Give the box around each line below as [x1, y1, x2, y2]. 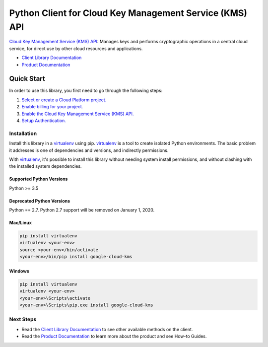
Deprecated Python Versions [9, 198, 70, 204]
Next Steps [9, 316, 37, 323]
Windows [9, 268, 29, 274]
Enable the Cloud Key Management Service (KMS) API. [21, 111, 134, 117]
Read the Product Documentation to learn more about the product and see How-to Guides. [21, 333, 207, 340]
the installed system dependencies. [9, 163, 82, 169]
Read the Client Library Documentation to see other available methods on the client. [21, 326, 193, 332]
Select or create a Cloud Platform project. [21, 97, 107, 103]
